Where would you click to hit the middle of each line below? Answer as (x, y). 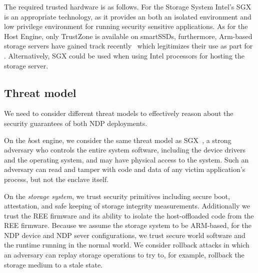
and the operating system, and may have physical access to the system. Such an (126, 159)
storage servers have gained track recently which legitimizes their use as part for (128, 46)
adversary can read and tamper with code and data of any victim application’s (125, 169)
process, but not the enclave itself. (56, 179)
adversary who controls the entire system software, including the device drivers (125, 150)
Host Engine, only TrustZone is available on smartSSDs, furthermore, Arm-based (128, 36)
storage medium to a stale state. (53, 264)
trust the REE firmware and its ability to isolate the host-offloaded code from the (129, 215)
